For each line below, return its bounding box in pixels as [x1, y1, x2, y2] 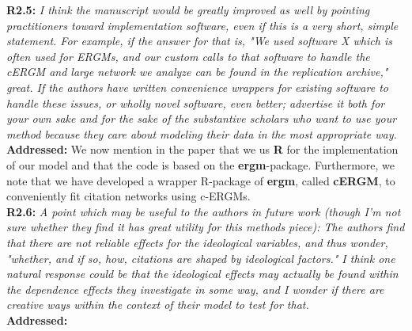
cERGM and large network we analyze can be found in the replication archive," [6, 63, 388, 80]
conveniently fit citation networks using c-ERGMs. [6, 188, 251, 204]
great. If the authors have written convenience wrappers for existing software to [6, 78, 388, 95]
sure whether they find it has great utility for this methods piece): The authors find [6, 219, 405, 235]
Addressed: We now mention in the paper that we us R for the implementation [6, 141, 399, 158]
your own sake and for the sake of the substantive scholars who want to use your [6, 110, 397, 127]
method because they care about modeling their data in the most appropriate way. [6, 125, 397, 142]
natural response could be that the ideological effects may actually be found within [6, 265, 399, 282]
